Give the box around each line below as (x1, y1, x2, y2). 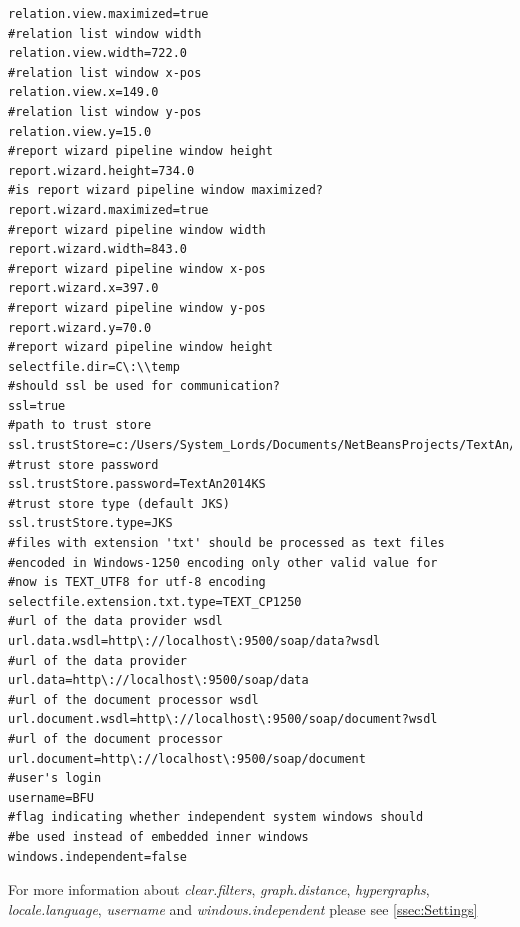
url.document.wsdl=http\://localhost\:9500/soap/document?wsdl (8, 712, 438, 727)
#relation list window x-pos (8, 65, 202, 80)
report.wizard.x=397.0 (8, 281, 159, 296)
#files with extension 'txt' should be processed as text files (8, 536, 445, 551)
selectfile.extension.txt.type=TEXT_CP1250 (8, 594, 302, 609)
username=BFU (8, 790, 94, 805)
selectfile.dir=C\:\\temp (8, 359, 180, 374)
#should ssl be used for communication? (8, 379, 281, 394)
